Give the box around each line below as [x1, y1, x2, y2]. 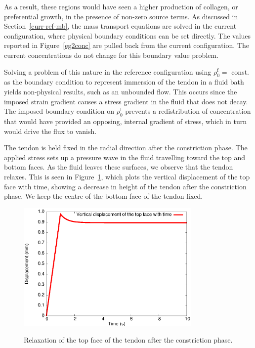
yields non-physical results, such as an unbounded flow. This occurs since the [4, 86, 237, 96]
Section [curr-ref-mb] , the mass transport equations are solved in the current [4, 21, 237, 31]
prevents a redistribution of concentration [125, 106, 251, 116]
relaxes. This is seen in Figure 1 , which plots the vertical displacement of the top [4, 171, 250, 181]
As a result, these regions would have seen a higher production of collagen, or [4, 1, 238, 11]
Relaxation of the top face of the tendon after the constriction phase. [24, 334, 233, 345]
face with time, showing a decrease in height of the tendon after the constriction [4, 181, 247, 191]
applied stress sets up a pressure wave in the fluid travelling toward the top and [4, 152, 245, 162]
